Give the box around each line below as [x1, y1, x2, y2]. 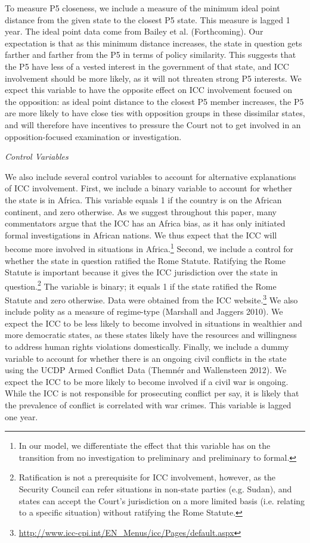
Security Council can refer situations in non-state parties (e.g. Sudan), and [18, 482, 292, 495]
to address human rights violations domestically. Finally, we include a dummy [5, 340, 289, 352]
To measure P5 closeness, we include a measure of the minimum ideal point [5, 2, 280, 14]
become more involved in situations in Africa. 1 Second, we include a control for [5, 241, 294, 255]
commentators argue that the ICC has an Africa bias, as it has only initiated [5, 217, 286, 229]
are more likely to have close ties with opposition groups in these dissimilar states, [5, 107, 305, 119]
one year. [5, 410, 38, 423]
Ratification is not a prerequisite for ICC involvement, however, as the [18, 471, 276, 483]
